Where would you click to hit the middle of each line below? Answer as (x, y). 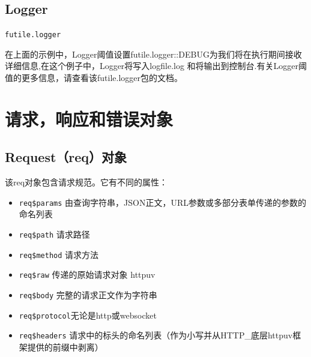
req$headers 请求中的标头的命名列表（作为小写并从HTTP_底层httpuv (156, 335)
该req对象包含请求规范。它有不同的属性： (86, 182)
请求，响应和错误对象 (89, 118)
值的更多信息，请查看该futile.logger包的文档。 (94, 78)
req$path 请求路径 (54, 234)
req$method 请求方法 (59, 254)
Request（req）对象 (66, 157)
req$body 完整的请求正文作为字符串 (88, 295)
